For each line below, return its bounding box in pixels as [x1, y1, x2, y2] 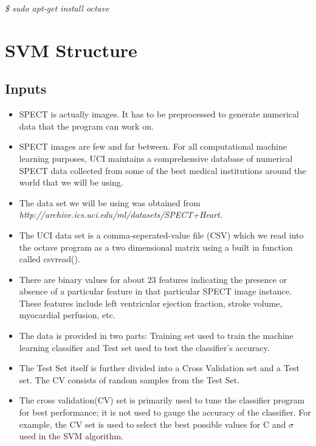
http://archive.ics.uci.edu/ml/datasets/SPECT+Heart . [19, 208, 222, 221]
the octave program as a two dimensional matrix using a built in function [19, 240, 293, 253]
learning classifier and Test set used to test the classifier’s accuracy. [19, 341, 270, 354]
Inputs [5, 79, 47, 98]
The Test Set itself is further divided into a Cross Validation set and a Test [19, 361, 300, 374]
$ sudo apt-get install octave [5, 2, 109, 14]
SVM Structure [5, 37, 137, 62]
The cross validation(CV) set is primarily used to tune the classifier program [19, 394, 305, 406]
